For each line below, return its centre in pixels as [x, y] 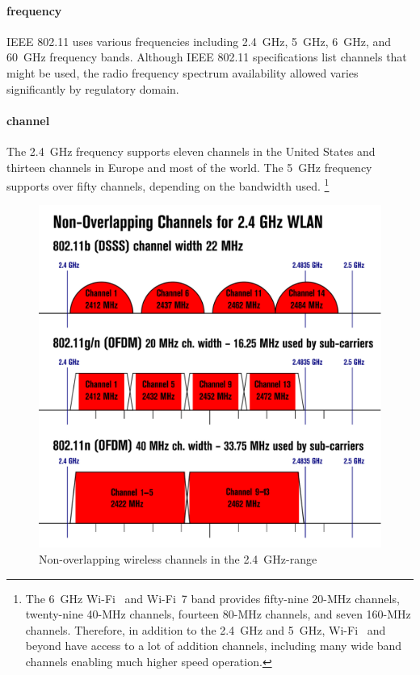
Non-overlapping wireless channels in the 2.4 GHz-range [178, 559]
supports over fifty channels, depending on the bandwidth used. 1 [168, 184]
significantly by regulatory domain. [93, 88]
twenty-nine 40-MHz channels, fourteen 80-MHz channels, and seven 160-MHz [218, 614]
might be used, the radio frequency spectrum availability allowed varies [183, 72]
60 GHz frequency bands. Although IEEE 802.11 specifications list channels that [207, 57]
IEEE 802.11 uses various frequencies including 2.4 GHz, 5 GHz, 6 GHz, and [199, 41]
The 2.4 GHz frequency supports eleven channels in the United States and [191, 151]
